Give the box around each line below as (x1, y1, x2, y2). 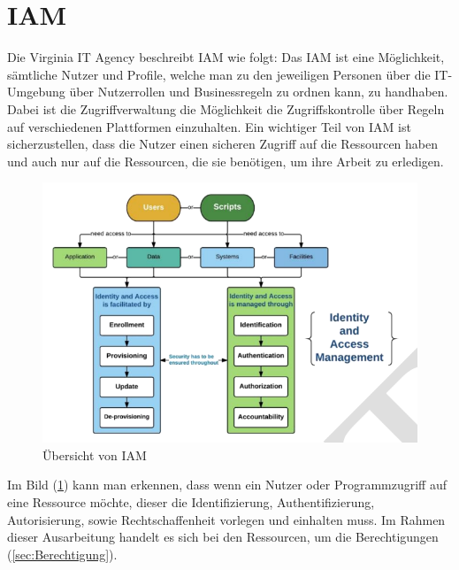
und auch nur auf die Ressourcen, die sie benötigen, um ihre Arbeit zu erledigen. (7, 151, 444, 170)
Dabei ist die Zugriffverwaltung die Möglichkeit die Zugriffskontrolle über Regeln (7, 99, 445, 118)
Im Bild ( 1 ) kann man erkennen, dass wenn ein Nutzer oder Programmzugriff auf (7, 475, 448, 494)
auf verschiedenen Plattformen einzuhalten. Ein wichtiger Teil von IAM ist (7, 117, 411, 135)
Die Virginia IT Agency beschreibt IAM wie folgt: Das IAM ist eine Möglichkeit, (7, 48, 445, 66)
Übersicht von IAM (42, 445, 147, 464)
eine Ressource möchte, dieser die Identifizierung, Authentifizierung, (7, 493, 375, 512)
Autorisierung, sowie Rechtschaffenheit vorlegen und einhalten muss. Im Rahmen (7, 510, 446, 528)
